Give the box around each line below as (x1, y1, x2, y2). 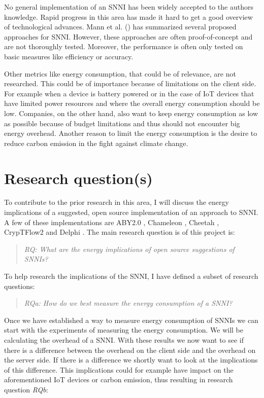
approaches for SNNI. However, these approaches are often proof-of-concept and (4, 31, 253, 42)
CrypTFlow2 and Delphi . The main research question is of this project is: (4, 227, 235, 237)
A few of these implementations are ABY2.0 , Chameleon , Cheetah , (4, 216, 219, 227)
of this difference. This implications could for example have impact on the (4, 364, 234, 375)
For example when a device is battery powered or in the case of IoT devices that (4, 88, 254, 98)
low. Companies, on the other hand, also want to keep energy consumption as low (4, 107, 258, 118)
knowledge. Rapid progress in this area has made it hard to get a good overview (4, 11, 253, 22)
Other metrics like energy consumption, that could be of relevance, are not (4, 68, 236, 79)
